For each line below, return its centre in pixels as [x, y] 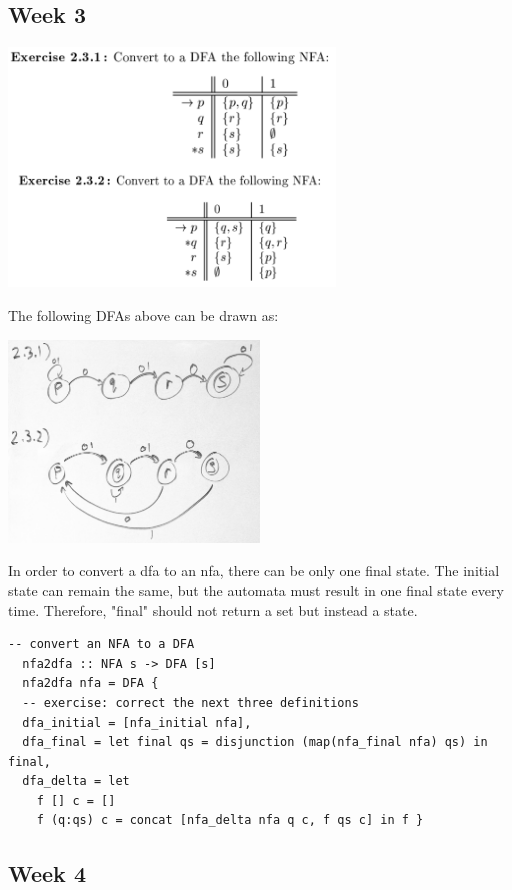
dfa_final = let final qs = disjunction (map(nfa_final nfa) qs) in [255, 742]
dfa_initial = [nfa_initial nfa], [137, 722]
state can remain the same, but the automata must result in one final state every [256, 589]
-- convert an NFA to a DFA [101, 644]
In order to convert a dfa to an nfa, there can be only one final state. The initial [254, 570]
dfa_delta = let [76, 781]
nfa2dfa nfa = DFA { [90, 683]
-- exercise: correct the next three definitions [190, 702]
